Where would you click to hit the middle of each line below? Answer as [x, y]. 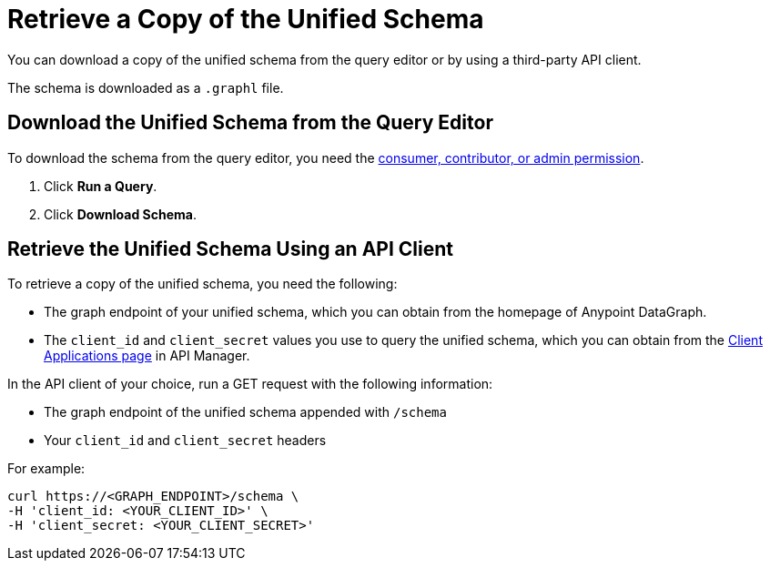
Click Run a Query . [101, 186]
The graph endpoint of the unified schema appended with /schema [245, 412]
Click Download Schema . [120, 214]
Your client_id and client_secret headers [185, 441]
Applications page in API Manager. [147, 356]
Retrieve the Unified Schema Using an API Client [231, 249]
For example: [46, 469]
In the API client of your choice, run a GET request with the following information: [250, 384]
